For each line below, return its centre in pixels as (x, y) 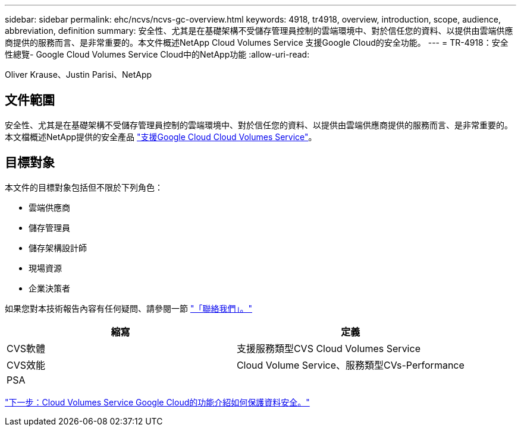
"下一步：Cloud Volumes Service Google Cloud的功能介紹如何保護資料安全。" (157, 402)
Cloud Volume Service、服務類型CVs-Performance (350, 365)
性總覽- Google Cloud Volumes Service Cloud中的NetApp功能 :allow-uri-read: (157, 54)
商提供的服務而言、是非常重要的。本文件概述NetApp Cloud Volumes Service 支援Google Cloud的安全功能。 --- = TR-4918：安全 (257, 42)
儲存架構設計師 (58, 248)
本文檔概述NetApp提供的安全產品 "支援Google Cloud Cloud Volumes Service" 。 (161, 137)
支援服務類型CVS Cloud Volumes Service (328, 348)
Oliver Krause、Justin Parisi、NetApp (79, 75)
